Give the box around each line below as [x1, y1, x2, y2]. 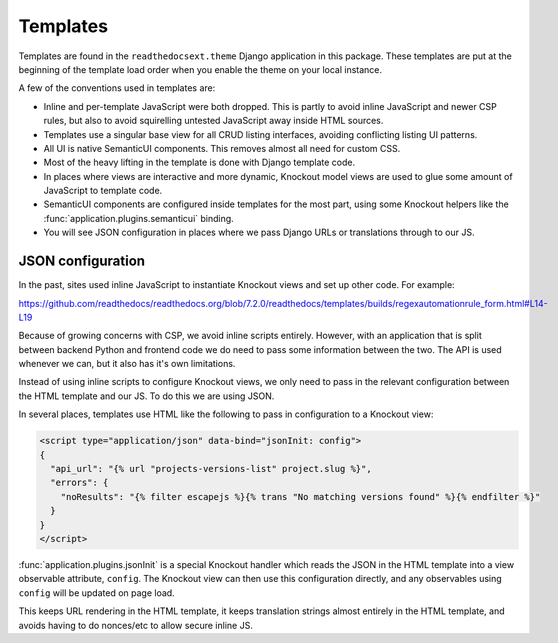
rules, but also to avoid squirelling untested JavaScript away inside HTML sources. [43, 115, 384, 127]
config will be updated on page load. [18, 586, 175, 599]
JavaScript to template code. [43, 185, 163, 197]
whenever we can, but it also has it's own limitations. [18, 358, 236, 370]
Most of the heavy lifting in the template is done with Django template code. [43, 156, 356, 169]
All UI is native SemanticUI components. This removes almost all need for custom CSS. [43, 142, 401, 154]
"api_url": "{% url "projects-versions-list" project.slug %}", [50, 463, 372, 475]
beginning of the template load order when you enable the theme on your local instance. [18, 63, 383, 75]
